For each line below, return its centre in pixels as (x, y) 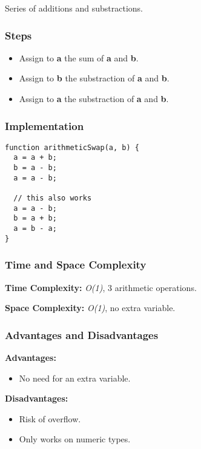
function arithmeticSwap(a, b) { (72, 147)
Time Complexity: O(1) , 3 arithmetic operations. (101, 287)
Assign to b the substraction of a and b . (94, 78)
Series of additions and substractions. (74, 8)
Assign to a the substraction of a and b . (94, 98)
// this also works (53, 198)
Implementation (44, 125)
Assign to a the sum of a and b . (79, 57)
